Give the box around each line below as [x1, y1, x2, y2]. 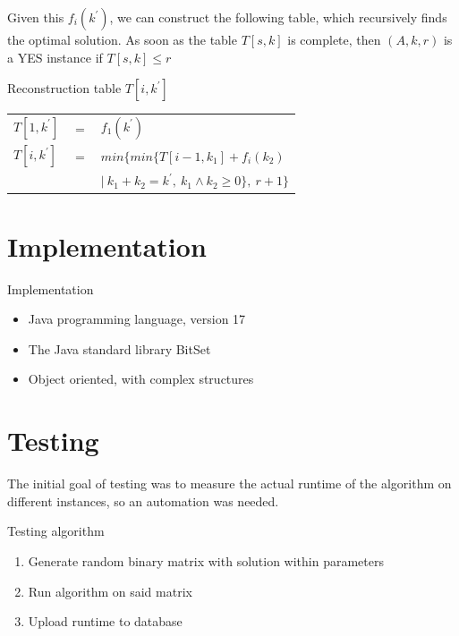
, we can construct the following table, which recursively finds [109, 8, 447, 26]
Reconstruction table [7, 79, 122, 98]
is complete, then [287, 30, 381, 48]
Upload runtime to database [28, 612, 183, 631]
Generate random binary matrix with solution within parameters [28, 551, 384, 570]
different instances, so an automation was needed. [7, 491, 279, 510]
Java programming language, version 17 [28, 310, 246, 328]
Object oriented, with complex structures [28, 369, 254, 388]
